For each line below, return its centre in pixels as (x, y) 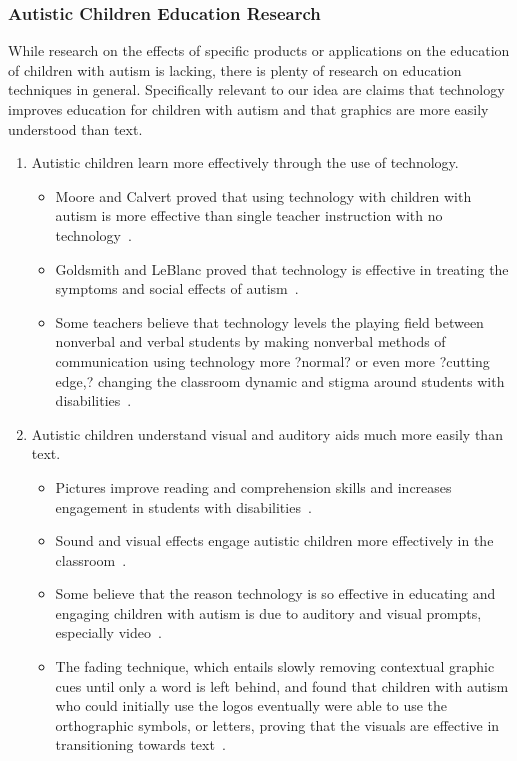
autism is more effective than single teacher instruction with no (249, 215)
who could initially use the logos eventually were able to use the (251, 705)
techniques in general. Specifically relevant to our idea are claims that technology (256, 89)
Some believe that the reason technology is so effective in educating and (275, 593)
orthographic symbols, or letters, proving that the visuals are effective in (277, 724)
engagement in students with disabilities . (183, 506)
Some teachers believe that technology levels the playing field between (269, 321)
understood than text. (75, 128)
